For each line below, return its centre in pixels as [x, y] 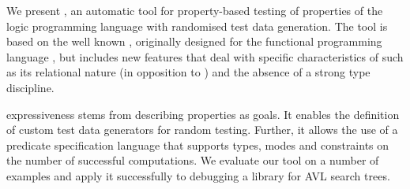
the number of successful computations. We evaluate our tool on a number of [193, 160]
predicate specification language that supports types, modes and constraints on [198, 145]
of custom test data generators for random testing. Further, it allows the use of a [202, 130]
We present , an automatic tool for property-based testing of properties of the [195, 10]
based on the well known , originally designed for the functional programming [194, 41]
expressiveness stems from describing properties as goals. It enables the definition [203, 114]
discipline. [30, 87]
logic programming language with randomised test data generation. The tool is [197, 26]
